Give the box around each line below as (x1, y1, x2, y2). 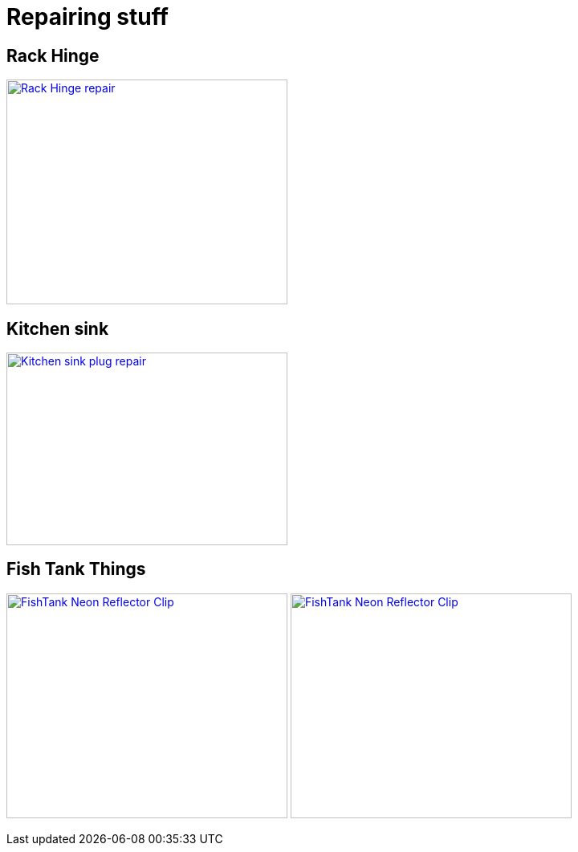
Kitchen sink (6, 318, 109, 339)
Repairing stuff (6, 3, 169, 31)
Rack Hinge (6, 45, 100, 66)
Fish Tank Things (6, 559, 146, 580)
